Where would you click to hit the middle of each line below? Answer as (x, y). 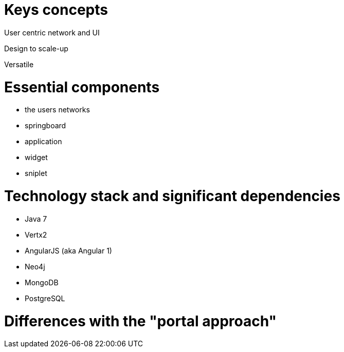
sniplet (36, 173)
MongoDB (42, 282)
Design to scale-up (36, 48)
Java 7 (36, 219)
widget (36, 158)
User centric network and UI (52, 32)
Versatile (19, 64)
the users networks (57, 110)
